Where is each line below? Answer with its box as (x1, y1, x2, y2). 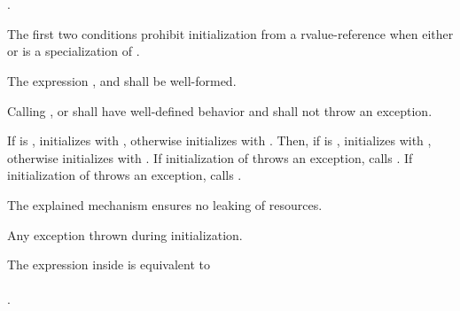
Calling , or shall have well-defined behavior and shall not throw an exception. (7, 101, 433, 120)
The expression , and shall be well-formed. (7, 71, 237, 89)
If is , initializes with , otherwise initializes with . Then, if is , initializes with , (7, 131, 432, 150)
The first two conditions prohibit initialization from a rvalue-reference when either (7, 24, 454, 43)
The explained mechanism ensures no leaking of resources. (7, 195, 323, 214)
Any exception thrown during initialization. (7, 225, 243, 244)
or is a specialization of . (7, 42, 140, 60)
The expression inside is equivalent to (7, 255, 210, 274)
